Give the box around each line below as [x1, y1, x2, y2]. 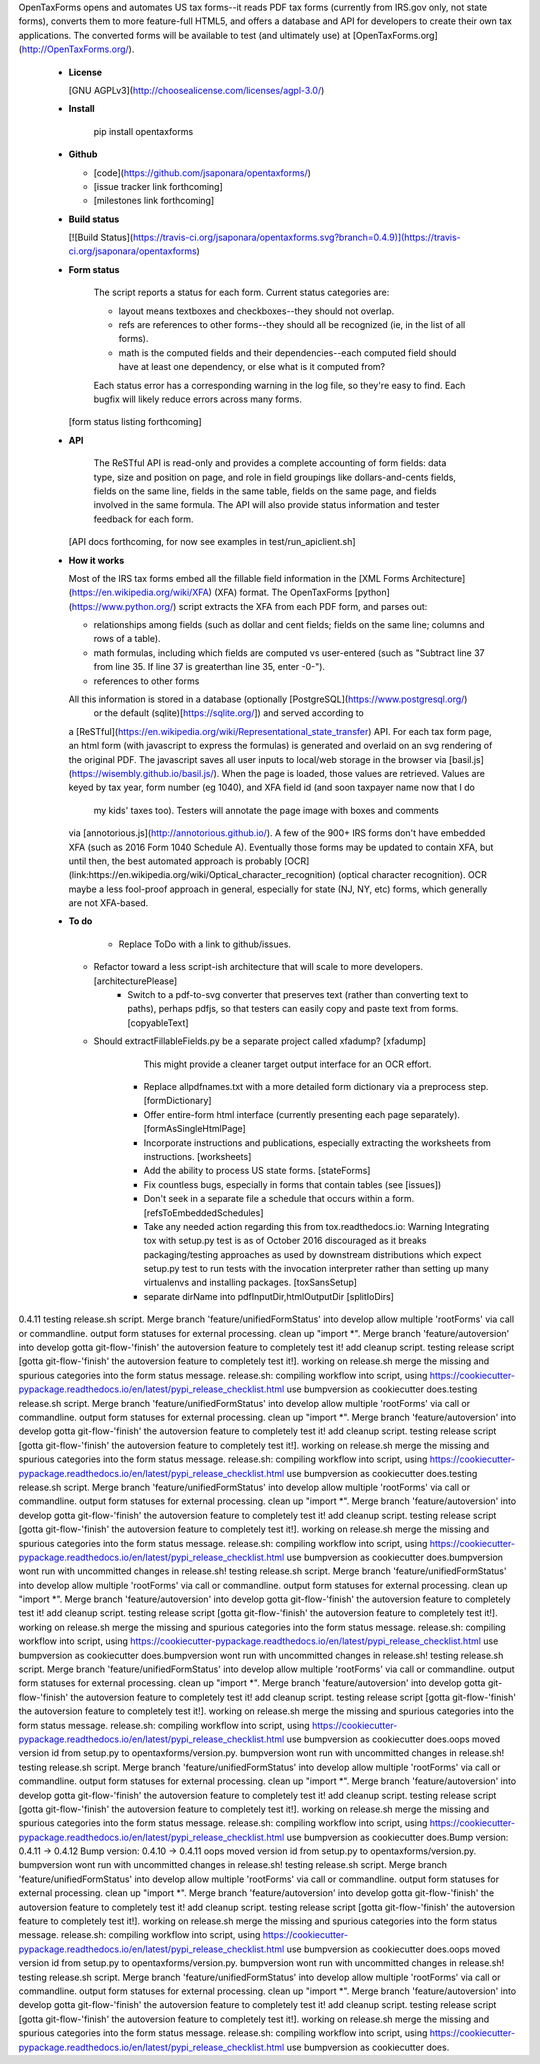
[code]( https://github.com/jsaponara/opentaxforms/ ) [93, 166, 312, 179]
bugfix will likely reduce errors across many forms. [93, 393, 302, 405]
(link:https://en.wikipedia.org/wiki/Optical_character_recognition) [68, 869, 337, 881]
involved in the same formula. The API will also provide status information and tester [93, 499, 440, 511]
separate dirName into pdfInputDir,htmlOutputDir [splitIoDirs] [143, 1290, 395, 1302]
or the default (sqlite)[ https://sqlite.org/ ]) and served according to [93, 707, 364, 719]
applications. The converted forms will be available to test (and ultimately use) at [18, 29, 351, 41]
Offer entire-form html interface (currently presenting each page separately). [143, 1108, 460, 1120]
